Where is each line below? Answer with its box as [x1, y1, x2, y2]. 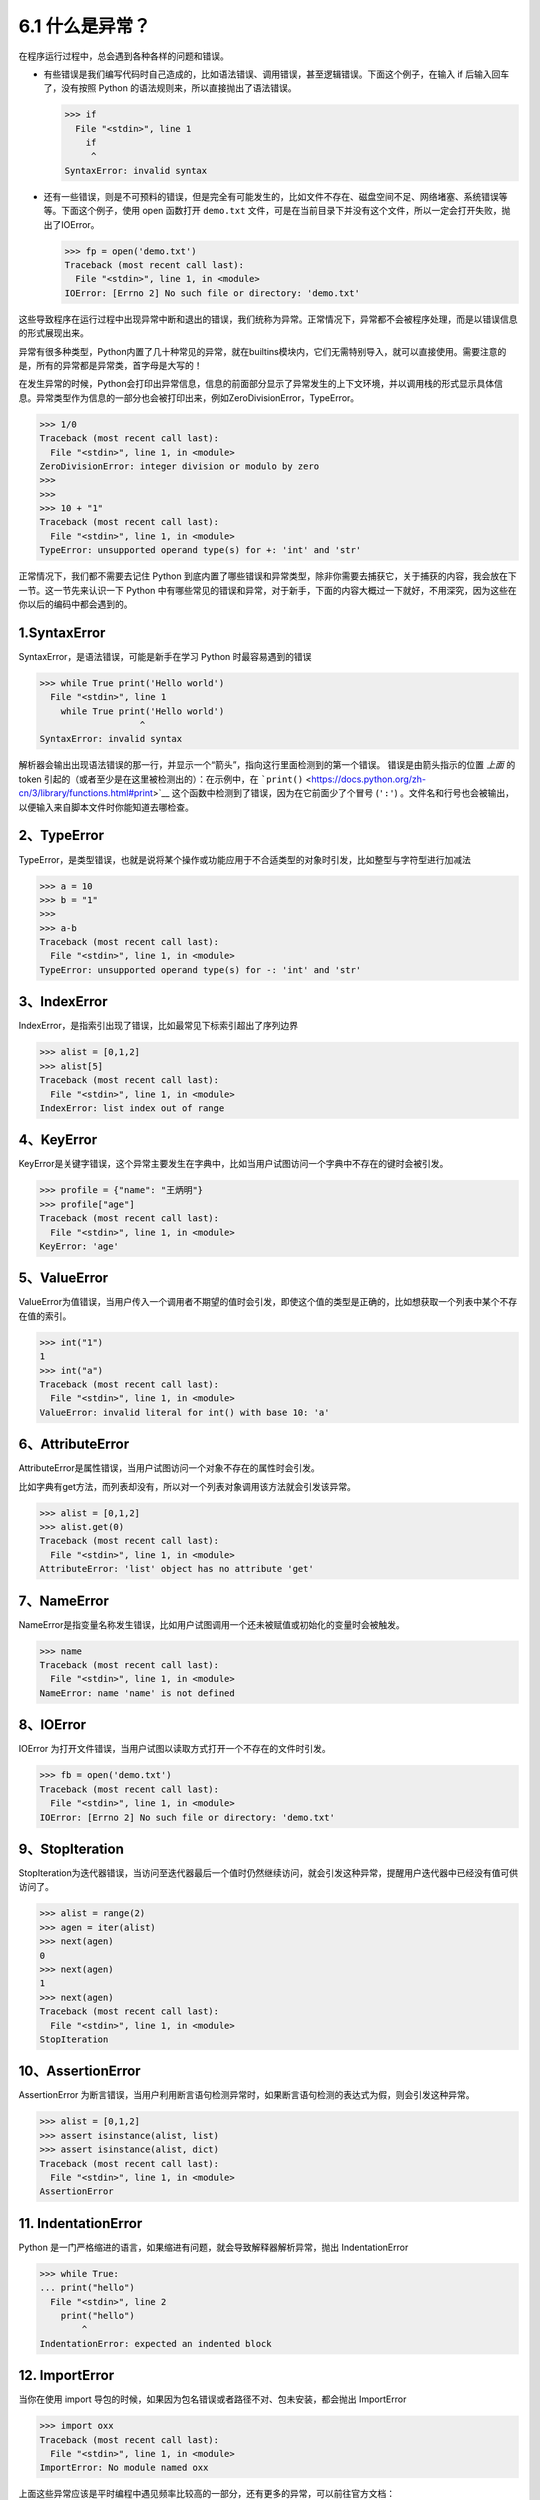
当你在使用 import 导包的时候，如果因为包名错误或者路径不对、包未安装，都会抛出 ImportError [18, 2393, 407, 2405]
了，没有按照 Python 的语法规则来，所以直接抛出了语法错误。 [43, 82, 297, 94]
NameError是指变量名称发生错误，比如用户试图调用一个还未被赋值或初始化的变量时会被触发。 [18, 1618, 405, 1630]
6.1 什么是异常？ [18, 15, 151, 37]
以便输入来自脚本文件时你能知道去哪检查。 [18, 801, 194, 813]
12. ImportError [18, 2367, 115, 2384]
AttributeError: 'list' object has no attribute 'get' [39, 1563, 314, 1575]
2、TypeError [18, 827, 105, 844]
